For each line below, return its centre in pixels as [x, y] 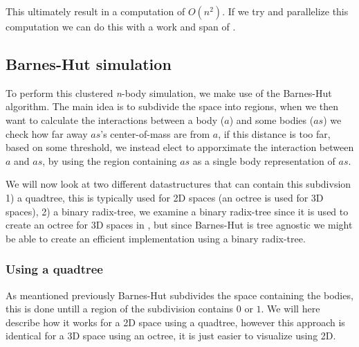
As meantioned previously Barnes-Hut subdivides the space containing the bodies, [179, 295]
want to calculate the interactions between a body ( [115, 119]
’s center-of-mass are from [155, 133]
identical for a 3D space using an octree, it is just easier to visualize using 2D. [171, 336]
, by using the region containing [110, 160]
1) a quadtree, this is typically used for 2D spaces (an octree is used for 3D [165, 197]
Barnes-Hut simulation [89, 63]
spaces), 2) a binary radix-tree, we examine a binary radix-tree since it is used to [177, 211]
